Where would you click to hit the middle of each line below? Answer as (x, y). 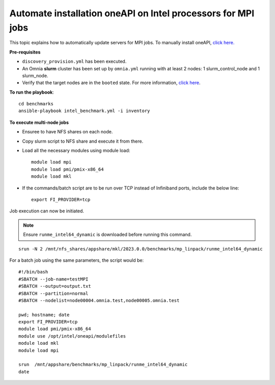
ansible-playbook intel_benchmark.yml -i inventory (84, 111)
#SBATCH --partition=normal (53, 293)
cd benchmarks (36, 104)
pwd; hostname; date (44, 315)
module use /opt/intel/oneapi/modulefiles (72, 336)
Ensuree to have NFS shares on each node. (67, 132)
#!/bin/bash (33, 272)
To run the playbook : (32, 92)
